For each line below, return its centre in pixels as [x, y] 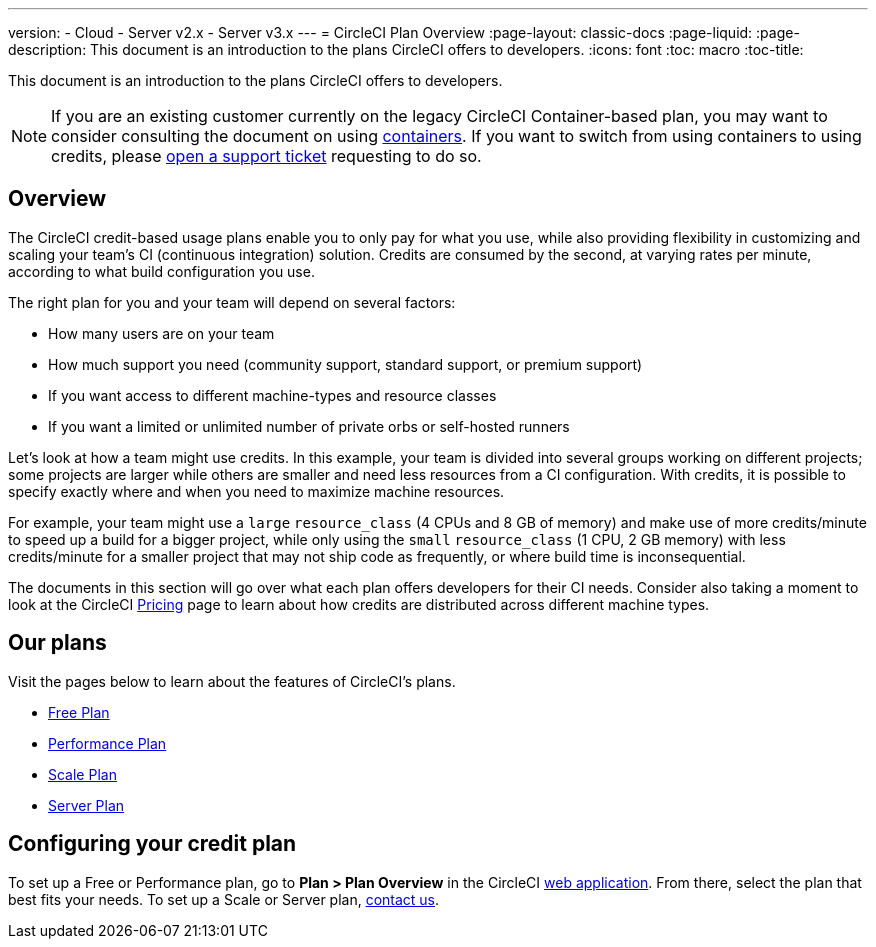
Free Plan [79, 712]
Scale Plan [82, 774]
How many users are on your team [161, 333]
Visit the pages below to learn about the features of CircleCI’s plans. [232, 681]
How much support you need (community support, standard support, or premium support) [345, 364]
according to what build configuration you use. [161, 271]
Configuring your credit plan [152, 844]
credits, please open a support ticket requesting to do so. [266, 156]
